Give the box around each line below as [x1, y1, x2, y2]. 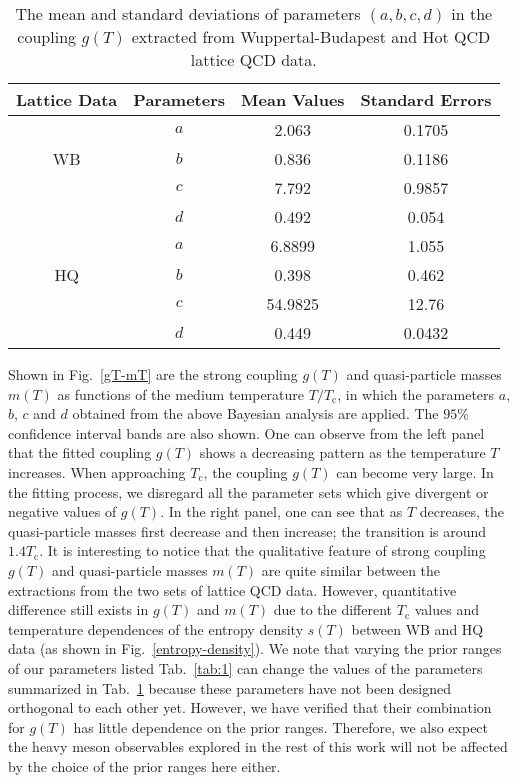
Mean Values [241, 88, 345, 111]
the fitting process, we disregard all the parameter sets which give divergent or [8, 481, 489, 502]
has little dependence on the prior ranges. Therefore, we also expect [73, 716, 489, 737]
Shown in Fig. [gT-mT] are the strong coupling [8, 364, 298, 384]
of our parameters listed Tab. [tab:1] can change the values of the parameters [8, 657, 483, 678]
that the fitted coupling [8, 442, 152, 463]
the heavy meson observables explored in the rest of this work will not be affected [8, 736, 508, 757]
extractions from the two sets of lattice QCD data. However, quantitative [8, 579, 457, 600]
